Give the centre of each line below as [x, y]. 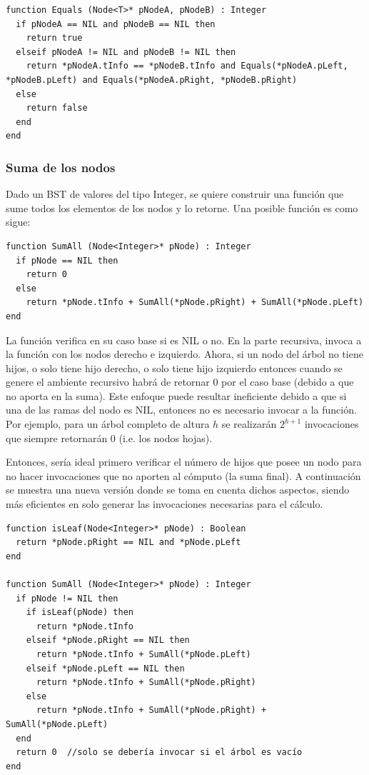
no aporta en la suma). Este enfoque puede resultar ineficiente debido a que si [176, 395]
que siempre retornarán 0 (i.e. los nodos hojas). [109, 437]
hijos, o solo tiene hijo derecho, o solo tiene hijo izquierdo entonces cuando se [174, 367]
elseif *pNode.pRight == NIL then [108, 640]
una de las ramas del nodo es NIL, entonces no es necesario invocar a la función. [181, 410]
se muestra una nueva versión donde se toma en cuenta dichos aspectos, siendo [178, 490]
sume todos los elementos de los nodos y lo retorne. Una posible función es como [182, 207]
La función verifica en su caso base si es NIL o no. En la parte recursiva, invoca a [184, 340]
